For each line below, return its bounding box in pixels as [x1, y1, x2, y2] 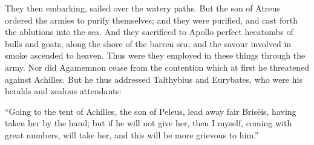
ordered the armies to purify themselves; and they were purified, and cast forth [5, 13, 298, 26]
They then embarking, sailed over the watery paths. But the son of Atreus [5, 2, 280, 14]
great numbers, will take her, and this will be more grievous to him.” [5, 128, 259, 141]
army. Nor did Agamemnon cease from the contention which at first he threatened [5, 60, 310, 73]
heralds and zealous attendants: [5, 85, 122, 97]
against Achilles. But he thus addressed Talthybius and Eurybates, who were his [5, 72, 303, 85]
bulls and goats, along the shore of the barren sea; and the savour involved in [5, 37, 292, 50]
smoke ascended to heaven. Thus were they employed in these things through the [5, 49, 306, 62]
